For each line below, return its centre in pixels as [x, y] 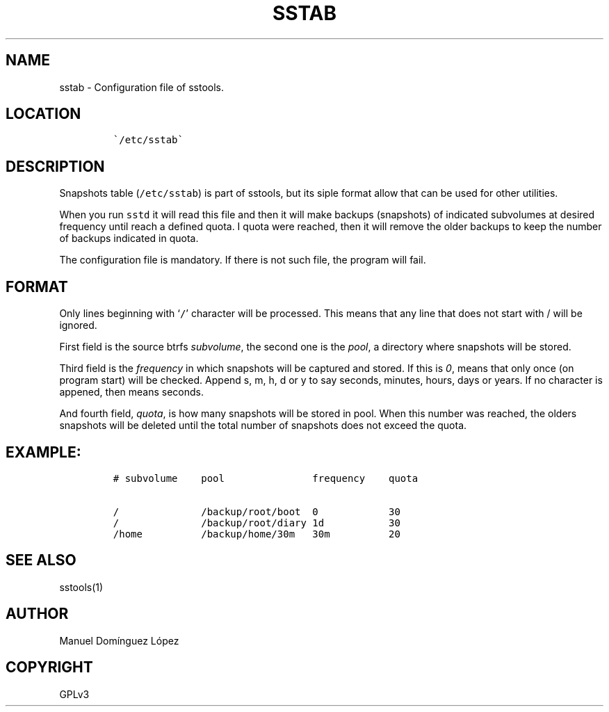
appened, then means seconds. [131, 392]
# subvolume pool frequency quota [266, 478]
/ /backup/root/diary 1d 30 [257, 523]
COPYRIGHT [49, 667]
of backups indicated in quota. [129, 238]
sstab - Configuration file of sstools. [142, 87]
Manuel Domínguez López [119, 640]
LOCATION [43, 114]
